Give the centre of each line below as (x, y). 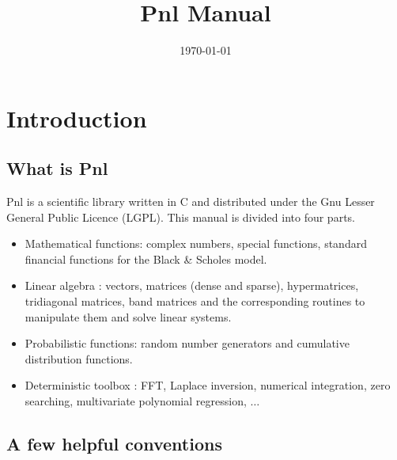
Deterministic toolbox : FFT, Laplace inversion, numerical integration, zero (208, 385)
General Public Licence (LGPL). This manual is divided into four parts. (181, 217)
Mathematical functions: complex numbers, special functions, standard (196, 243)
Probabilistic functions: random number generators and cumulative (187, 343)
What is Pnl (57, 168)
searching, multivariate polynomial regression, (136, 401)
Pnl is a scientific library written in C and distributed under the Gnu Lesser (191, 201)
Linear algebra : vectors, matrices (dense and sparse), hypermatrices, (192, 285)
